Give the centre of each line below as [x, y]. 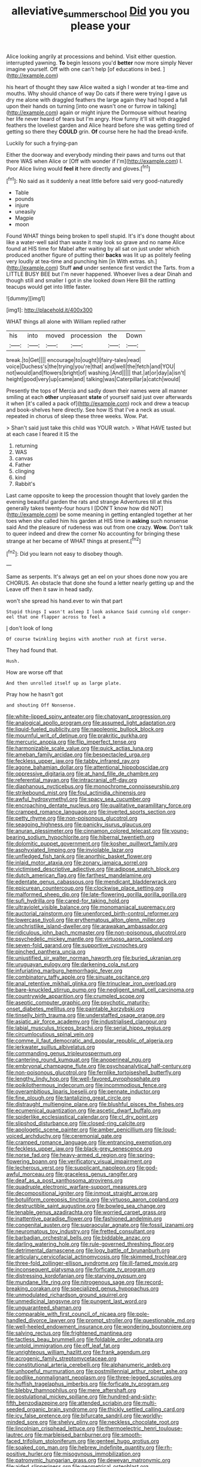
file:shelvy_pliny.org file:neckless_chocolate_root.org [114, 1422]
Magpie [24, 218]
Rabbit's [25, 484]
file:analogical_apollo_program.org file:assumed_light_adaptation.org [91, 723]
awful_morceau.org [30, 1174]
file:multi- [145, 1403]
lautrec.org [20, 1435]
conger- [182, 612]
